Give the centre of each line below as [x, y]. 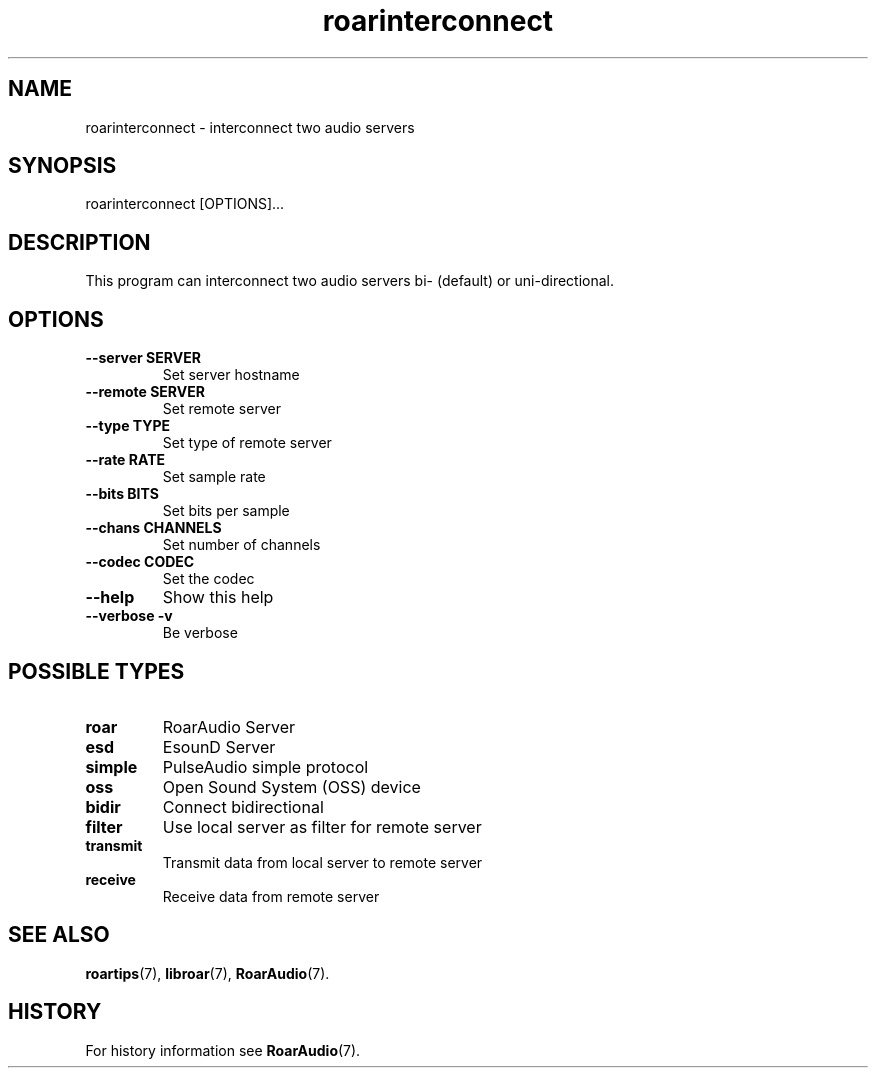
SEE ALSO [59, 935]
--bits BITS [122, 494]
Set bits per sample [226, 511]
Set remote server [221, 409]
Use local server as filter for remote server [322, 826]
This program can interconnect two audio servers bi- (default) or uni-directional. [350, 281]
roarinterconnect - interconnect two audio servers [250, 127]
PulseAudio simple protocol [265, 766]
